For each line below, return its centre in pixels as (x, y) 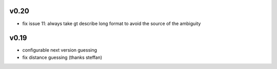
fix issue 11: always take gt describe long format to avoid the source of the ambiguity (112, 24)
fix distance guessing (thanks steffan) (62, 57)
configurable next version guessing (60, 50)
